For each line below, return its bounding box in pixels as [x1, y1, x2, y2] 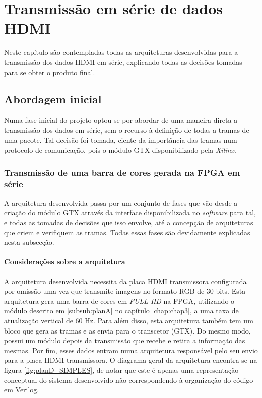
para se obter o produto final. [4, 67, 95, 77]
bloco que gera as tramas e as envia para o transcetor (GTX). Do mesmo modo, [4, 325, 251, 336]
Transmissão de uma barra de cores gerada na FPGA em [4, 166, 240, 178]
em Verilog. [4, 384, 39, 395]
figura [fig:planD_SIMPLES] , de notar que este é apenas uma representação [4, 364, 239, 375]
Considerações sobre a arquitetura [4, 256, 125, 267]
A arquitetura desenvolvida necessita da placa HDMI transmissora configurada [4, 276, 247, 286]
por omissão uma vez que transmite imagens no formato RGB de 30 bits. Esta [4, 286, 246, 296]
